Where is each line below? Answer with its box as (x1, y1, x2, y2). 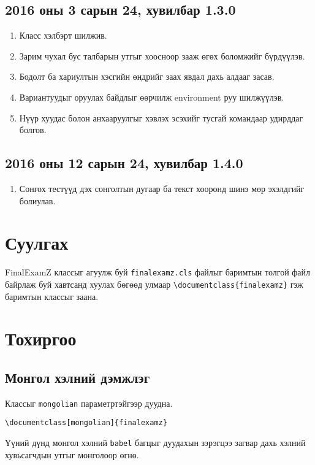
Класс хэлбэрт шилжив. (19, 29, 107, 42)
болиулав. (19, 194, 56, 207)
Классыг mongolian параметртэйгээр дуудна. (5, 396, 173, 409)
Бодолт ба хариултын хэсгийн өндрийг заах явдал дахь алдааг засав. (19, 70, 275, 83)
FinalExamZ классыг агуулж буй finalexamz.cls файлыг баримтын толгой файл (5, 266, 311, 279)
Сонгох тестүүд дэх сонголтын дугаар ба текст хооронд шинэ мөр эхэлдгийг (19, 182, 305, 194)
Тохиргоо (5, 326, 77, 351)
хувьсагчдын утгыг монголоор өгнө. (5, 448, 139, 461)
